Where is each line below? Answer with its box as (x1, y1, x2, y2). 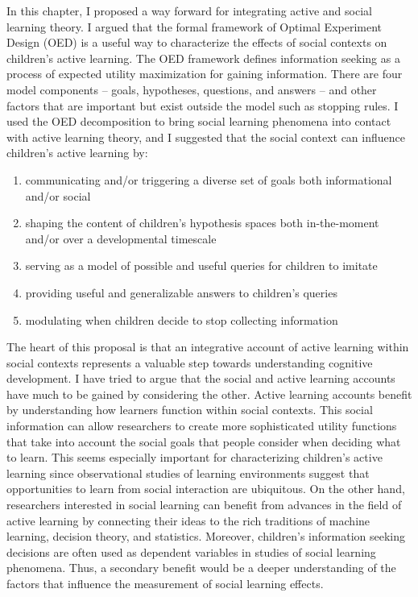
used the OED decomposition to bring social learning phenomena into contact (6, 113, 391, 130)
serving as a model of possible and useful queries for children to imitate (25, 257, 378, 274)
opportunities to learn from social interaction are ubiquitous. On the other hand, (6, 480, 405, 497)
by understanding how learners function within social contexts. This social (6, 401, 373, 418)
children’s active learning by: (6, 144, 148, 161)
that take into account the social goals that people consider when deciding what (6, 433, 401, 450)
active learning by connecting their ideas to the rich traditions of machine (6, 512, 370, 529)
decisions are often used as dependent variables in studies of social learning (6, 543, 376, 560)
